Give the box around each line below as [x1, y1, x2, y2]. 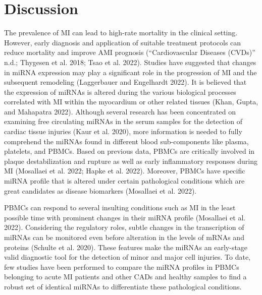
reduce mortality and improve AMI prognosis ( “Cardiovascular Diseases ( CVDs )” [4, 47, 255, 57]
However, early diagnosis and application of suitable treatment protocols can [4, 37, 241, 47]
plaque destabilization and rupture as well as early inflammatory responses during [4, 155, 258, 166]
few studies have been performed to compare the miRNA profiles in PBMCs [4, 261, 239, 272]
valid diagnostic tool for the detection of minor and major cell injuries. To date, [4, 252, 251, 262]
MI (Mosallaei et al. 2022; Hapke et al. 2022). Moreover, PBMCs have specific [4, 165, 245, 176]
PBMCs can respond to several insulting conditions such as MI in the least [4, 202, 236, 213]
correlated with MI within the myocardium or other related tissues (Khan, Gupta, [4, 96, 258, 107]
